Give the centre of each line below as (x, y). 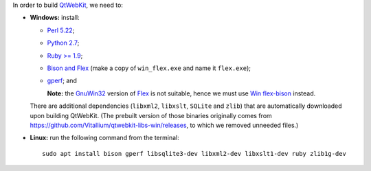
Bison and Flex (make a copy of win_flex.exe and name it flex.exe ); (149, 68)
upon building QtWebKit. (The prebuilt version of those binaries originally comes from (151, 115)
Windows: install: (55, 18)
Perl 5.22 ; (61, 30)
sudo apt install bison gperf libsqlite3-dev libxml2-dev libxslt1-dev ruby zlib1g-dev (194, 153)
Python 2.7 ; (63, 43)
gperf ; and (62, 81)
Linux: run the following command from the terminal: (104, 138)
